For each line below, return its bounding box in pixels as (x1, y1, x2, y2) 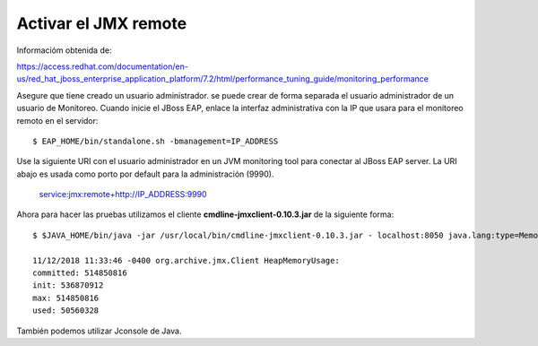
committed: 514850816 (32, 268, 127, 278)
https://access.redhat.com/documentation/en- (16, 61, 188, 72)
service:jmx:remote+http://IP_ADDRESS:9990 (39, 189, 207, 200)
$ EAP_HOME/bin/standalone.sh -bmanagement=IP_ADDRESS (32, 135, 279, 146)
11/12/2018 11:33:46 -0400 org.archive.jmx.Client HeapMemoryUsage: (32, 255, 340, 265)
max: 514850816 (32, 292, 100, 303)
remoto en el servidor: (16, 115, 99, 125)
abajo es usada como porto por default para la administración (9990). (16, 169, 274, 179)
